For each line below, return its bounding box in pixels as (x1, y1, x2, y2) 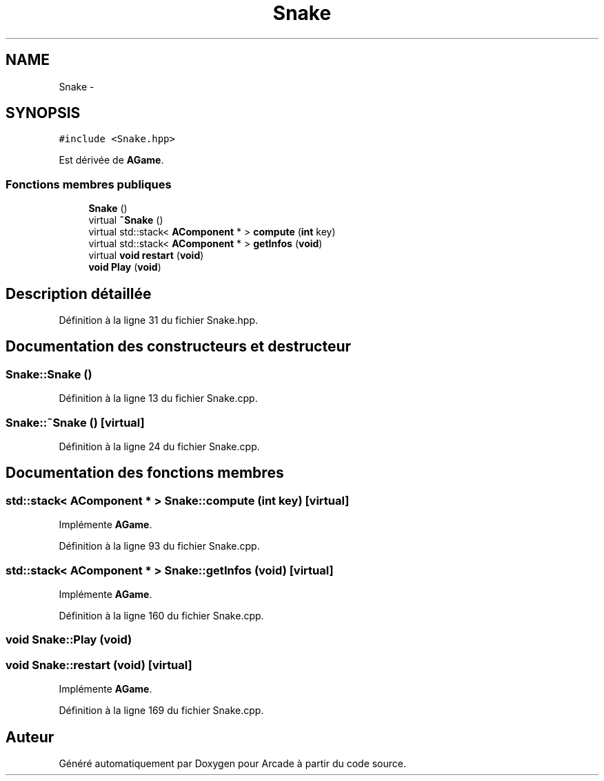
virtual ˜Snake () (88, 214, 163, 226)
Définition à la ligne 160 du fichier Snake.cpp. (59, 609, 264, 621)
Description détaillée (6, 285, 152, 302)
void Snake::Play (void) (6, 633, 132, 647)
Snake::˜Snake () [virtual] (6, 415, 145, 430)
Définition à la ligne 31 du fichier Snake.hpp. (59, 314, 259, 327)
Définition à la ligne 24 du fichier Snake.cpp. (59, 441, 260, 452)
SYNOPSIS (6, 104, 81, 122)
